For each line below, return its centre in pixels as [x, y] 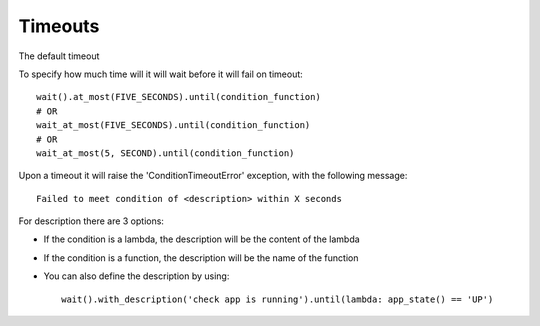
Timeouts [59, 26]
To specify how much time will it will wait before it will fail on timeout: [161, 74]
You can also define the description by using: [136, 276]
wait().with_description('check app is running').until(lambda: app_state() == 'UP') [277, 299]
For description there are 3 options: [91, 221]
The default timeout [59, 56]
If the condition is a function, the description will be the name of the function [201, 257]
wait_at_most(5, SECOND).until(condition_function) [165, 153]
